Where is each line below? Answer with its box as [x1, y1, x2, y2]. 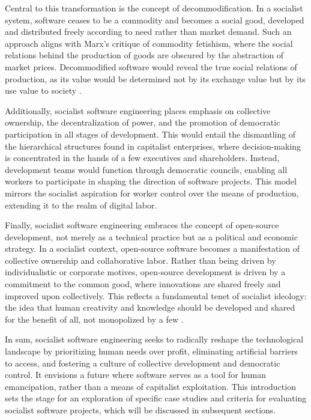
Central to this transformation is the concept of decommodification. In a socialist [5, 2, 303, 14]
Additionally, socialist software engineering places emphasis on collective [5, 104, 271, 117]
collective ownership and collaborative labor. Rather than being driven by [5, 254, 276, 266]
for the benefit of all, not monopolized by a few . [5, 312, 184, 325]
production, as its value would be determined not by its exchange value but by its [5, 72, 306, 85]
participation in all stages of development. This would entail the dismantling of [5, 127, 296, 140]
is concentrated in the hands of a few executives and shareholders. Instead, [5, 151, 280, 164]
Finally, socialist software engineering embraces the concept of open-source [5, 219, 279, 231]
